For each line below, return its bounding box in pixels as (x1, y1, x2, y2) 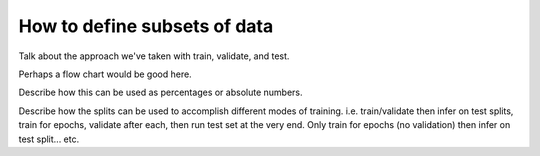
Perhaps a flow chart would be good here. (18, 68, 192, 80)
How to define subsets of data (18, 15, 274, 37)
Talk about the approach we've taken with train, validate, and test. (18, 50, 290, 62)
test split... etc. (18, 133, 80, 145)
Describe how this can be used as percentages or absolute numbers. (18, 86, 303, 99)
